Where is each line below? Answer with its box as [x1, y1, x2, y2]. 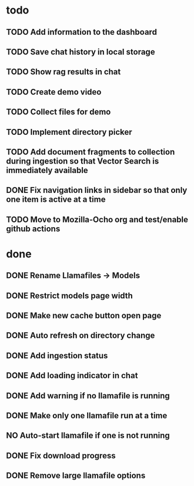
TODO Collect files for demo [6, 107, 111, 117]
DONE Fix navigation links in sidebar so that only [6, 185, 188, 195]
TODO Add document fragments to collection [6, 147, 175, 157]
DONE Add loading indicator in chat [6, 371, 138, 381]
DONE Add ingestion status [6, 351, 108, 361]
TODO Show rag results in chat [6, 67, 121, 77]
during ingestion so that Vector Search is [6, 156, 159, 166]
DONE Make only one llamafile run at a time [6, 411, 168, 421]
